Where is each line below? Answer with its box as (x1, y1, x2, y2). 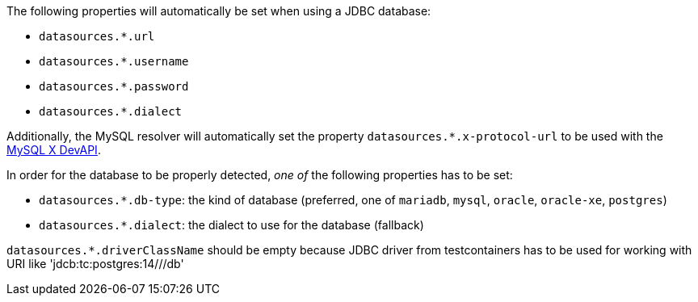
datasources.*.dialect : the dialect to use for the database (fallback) (39, 218, 424, 232)
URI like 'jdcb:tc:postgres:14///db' (6, 257, 184, 271)
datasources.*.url (39, 30, 155, 43)
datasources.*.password (39, 80, 189, 93)
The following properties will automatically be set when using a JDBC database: (6, 4, 431, 18)
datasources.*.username (39, 55, 189, 68)
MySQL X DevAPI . (6, 143, 101, 157)
